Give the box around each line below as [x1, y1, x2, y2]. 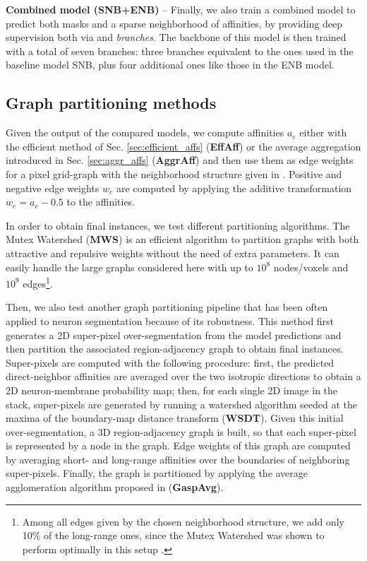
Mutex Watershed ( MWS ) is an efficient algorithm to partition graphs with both [6, 232, 359, 247]
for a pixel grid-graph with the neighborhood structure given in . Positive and [6, 166, 342, 181]
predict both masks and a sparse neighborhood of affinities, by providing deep [6, 16, 342, 30]
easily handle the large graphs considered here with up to [6, 259, 253, 274]
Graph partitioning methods [6, 92, 217, 114]
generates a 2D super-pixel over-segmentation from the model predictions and [6, 327, 342, 342]
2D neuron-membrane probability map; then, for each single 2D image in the [6, 382, 338, 397]
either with [299, 125, 347, 140]
